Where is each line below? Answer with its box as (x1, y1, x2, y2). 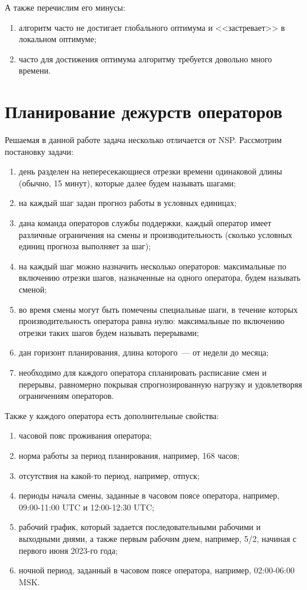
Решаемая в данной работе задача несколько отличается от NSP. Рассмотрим (5, 134, 282, 146)
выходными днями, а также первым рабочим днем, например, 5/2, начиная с (18, 532, 297, 544)
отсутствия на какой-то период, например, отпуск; (18, 469, 200, 481)
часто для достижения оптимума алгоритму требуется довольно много (18, 52, 272, 65)
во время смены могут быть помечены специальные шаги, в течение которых (18, 303, 298, 315)
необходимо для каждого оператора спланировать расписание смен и (18, 366, 267, 378)
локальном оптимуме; (18, 33, 97, 45)
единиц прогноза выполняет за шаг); (18, 240, 151, 252)
